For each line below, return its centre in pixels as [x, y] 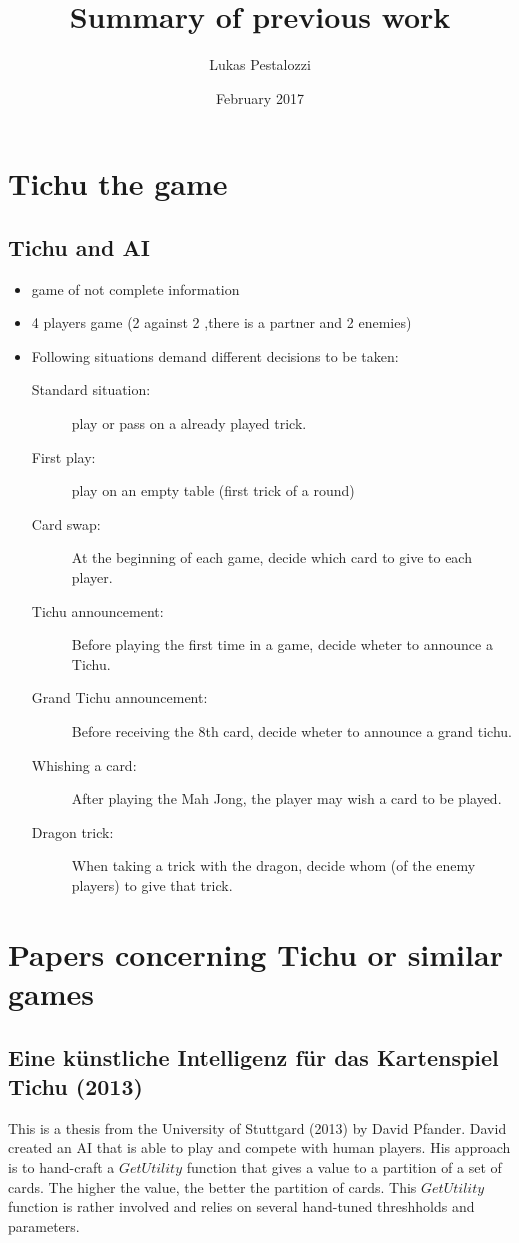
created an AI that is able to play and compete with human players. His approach [259, 1147]
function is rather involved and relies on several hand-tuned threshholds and [241, 1206]
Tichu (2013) [75, 1085]
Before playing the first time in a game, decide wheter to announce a [282, 644]
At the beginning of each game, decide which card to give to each [271, 557]
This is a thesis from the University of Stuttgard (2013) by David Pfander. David [257, 1127]
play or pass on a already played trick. [189, 423]
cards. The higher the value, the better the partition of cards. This [212, 1186]
